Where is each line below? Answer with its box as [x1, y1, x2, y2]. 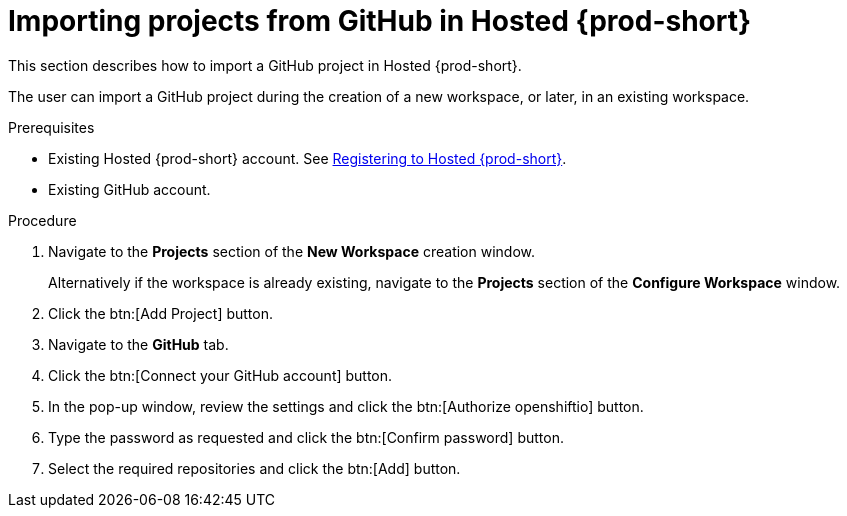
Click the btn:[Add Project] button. [48, 304, 274, 322]
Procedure [8, 211, 77, 229]
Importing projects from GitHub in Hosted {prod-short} [8, 4, 752, 38]
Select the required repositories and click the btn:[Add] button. [48, 459, 461, 477]
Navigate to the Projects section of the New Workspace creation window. [48, 242, 535, 260]
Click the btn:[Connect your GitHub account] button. [48, 366, 393, 384]
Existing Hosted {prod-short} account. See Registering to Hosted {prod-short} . [48, 149, 567, 167]
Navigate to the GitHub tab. [48, 335, 229, 353]
